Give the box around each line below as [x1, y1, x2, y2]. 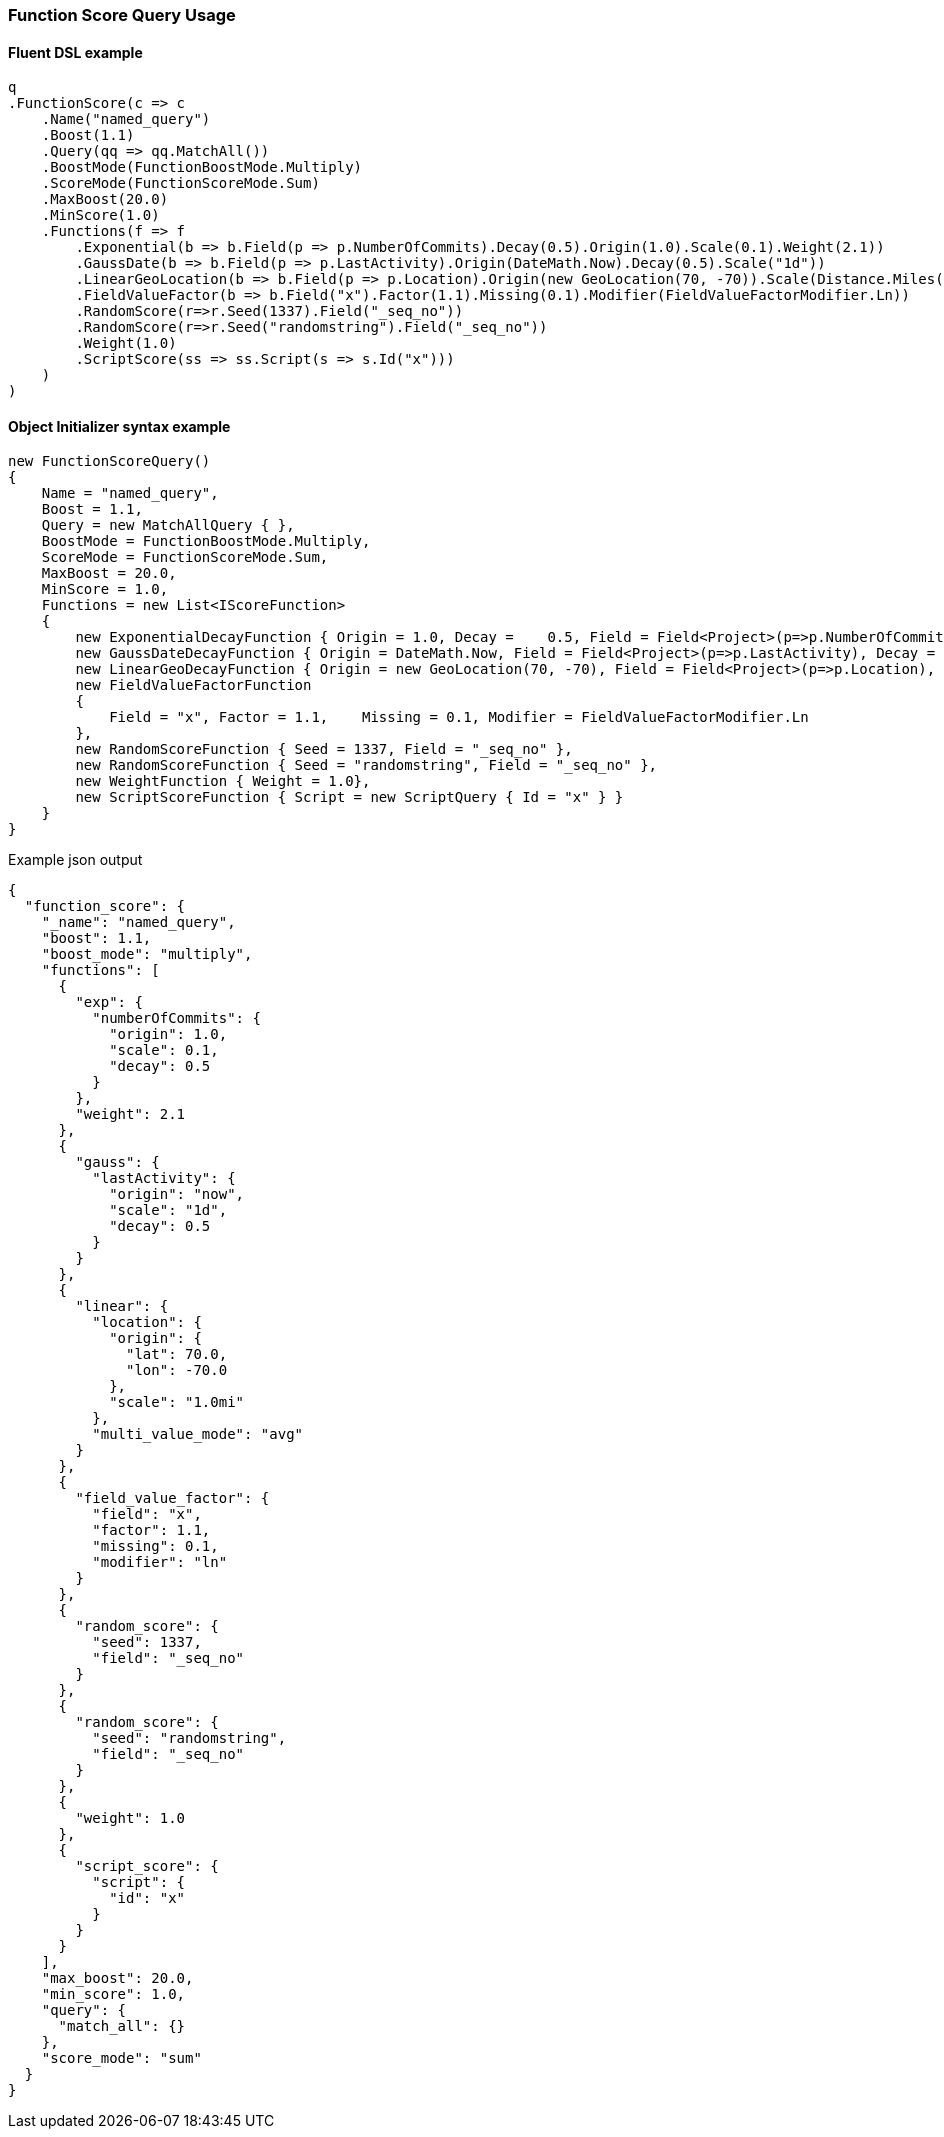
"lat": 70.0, [126, 1346, 228, 1363]
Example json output [8, 851, 143, 869]
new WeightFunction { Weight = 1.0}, [75, 773, 371, 790]
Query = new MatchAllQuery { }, [41, 517, 295, 534]
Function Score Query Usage [8, 5, 236, 25]
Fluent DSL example [8, 43, 143, 61]
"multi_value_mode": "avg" [92, 1426, 304, 1443]
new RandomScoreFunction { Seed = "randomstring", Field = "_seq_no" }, [75, 757, 658, 774]
